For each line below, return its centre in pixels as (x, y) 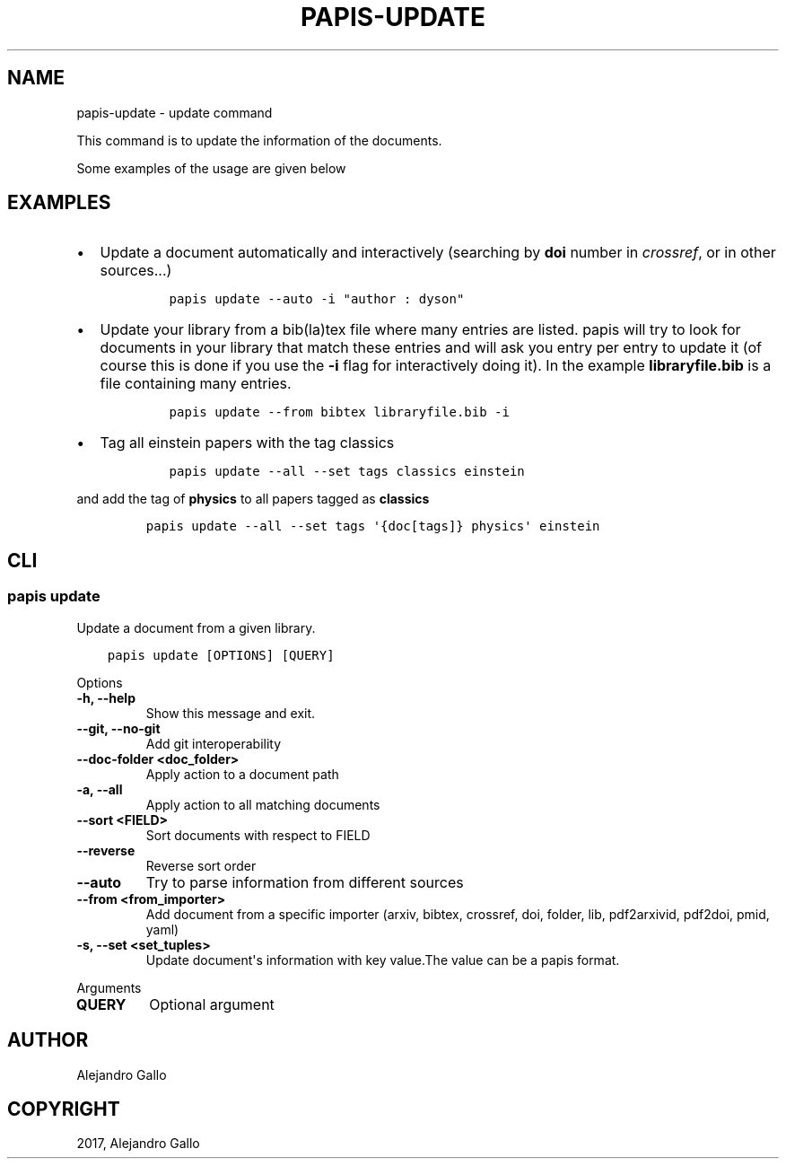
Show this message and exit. (231, 713)
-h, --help (106, 697)
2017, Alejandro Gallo (138, 1144)
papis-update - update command (175, 112)
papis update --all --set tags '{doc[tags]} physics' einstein (373, 526)
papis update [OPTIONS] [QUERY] (221, 655)
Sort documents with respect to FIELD (258, 835)
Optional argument (212, 1004)
